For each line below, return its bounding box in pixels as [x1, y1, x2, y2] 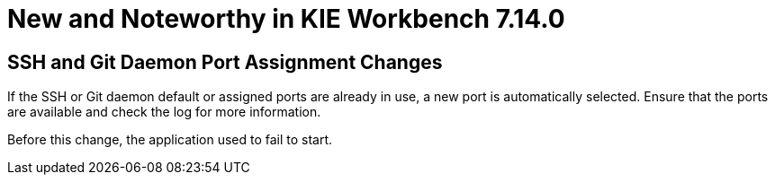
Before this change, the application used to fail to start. [7, 132, 333, 148]
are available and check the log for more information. [7, 104, 321, 120]
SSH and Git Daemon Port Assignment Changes [7, 50, 443, 74]
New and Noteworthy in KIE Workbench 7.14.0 [7, 4, 565, 34]
